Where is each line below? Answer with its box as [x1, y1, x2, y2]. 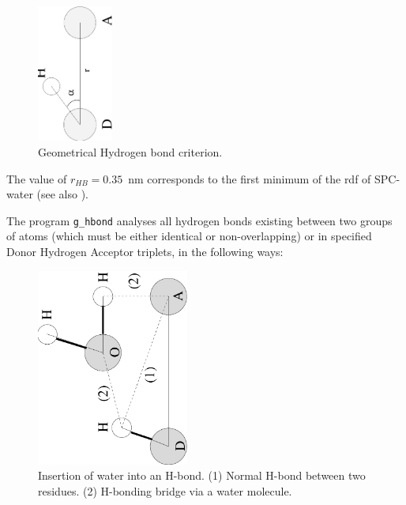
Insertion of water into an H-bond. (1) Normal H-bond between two [38, 467, 366, 484]
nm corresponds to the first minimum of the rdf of [128, 170, 371, 187]
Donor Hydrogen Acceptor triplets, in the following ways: [6, 243, 284, 260]
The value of [6, 170, 67, 187]
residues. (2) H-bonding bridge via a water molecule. [38, 482, 292, 499]
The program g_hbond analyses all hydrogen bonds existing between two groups [6, 212, 393, 228]
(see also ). [36, 186, 88, 202]
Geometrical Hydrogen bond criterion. [38, 144, 223, 160]
